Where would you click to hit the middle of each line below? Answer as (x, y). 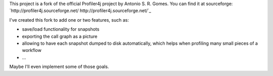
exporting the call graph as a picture (60, 36)
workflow (32, 50)
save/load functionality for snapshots (61, 29)
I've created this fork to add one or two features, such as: (69, 20)
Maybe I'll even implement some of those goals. (59, 67)
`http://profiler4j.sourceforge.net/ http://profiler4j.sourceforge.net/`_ (80, 11)
